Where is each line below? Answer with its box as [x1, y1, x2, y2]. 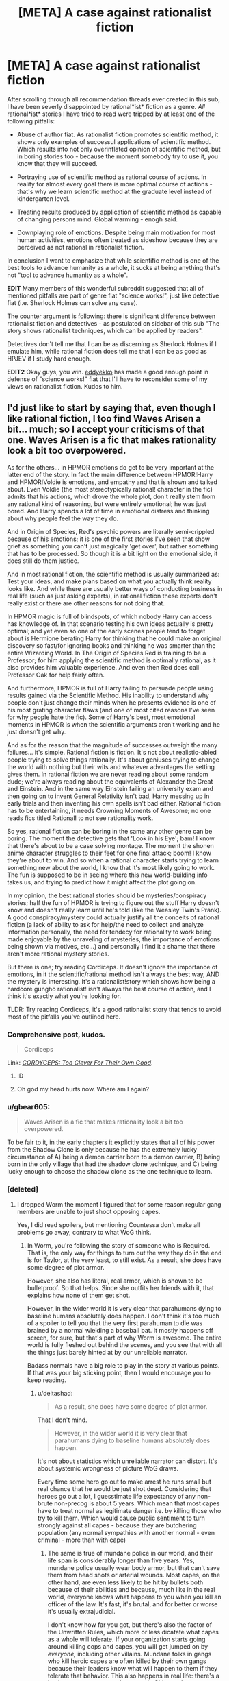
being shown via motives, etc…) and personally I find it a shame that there [7, 942, 215, 950]
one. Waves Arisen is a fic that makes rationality [7, 434, 217, 446]
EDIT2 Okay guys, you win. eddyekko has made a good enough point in [7, 367, 209, 376]
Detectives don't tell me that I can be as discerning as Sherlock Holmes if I [7, 339, 217, 348]
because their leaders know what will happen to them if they [47, 1664, 218, 1672]
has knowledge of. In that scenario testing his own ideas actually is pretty [7, 619, 214, 628]
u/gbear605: [7, 1102, 50, 1111]
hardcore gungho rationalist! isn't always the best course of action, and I [7, 984, 211, 993]
